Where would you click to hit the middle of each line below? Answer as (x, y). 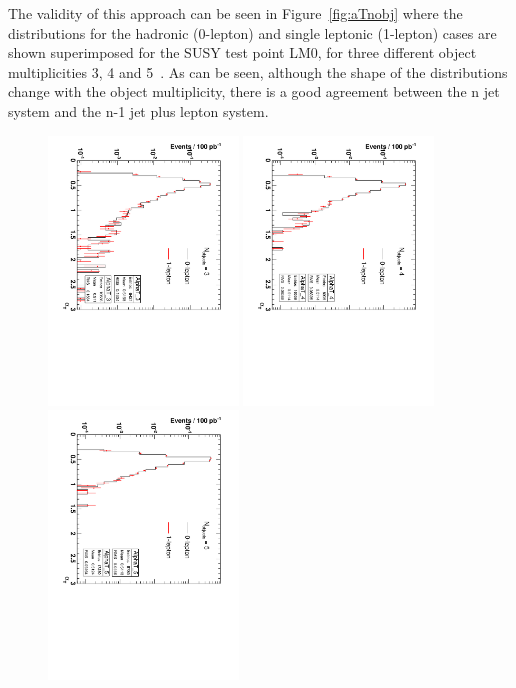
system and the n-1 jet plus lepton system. (138, 110)
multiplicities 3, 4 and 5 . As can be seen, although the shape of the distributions (258, 71)
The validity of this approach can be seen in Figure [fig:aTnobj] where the (235, 13)
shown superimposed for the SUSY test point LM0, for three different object (242, 52)
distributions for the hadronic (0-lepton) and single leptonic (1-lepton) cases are (252, 32)
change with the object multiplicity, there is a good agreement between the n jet (254, 91)
